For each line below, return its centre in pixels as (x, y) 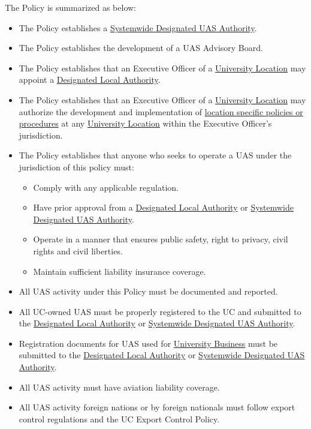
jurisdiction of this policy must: (76, 166)
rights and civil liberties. (78, 250)
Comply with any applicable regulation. (106, 187)
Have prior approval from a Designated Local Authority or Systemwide (163, 207)
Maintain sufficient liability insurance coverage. (120, 271)
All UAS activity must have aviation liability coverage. (119, 387)
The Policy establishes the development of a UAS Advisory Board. (141, 48)
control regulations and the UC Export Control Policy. (119, 418)
